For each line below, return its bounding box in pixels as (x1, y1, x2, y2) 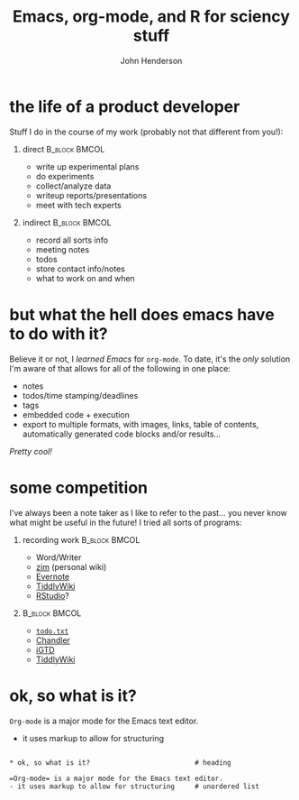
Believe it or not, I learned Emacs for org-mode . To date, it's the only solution (9, 354, 291, 364)
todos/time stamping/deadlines (22, 390, 139, 400)
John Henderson (120, 55, 183, 66)
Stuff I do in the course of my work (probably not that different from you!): (9, 126, 284, 137)
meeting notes (35, 244, 90, 254)
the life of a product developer (9, 97, 240, 116)
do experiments (35, 170, 95, 181)
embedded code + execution (22, 409, 131, 420)
